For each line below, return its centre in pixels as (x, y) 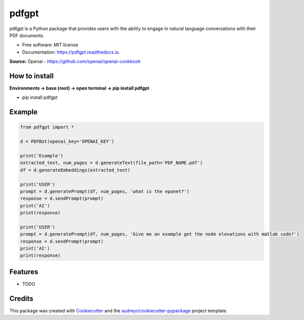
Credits (21, 298)
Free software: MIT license (50, 45)
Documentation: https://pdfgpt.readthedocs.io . (71, 52)
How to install (32, 76)
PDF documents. (27, 35)
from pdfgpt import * (47, 127)
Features (24, 272)
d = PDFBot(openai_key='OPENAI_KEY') (67, 142)
